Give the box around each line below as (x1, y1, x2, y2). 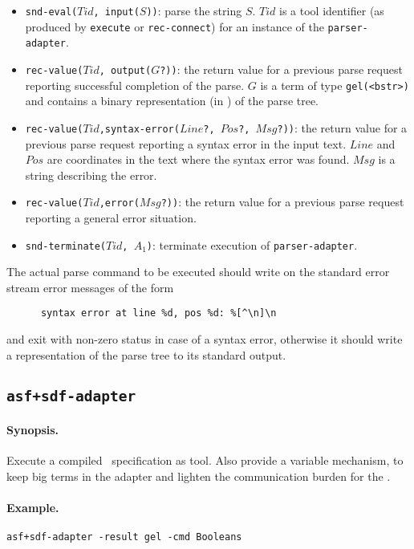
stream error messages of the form (6, 279, 174, 295)
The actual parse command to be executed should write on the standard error (6, 263, 390, 280)
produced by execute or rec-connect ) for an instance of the (25, 18, 324, 35)
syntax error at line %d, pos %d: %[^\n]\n (40, 307, 277, 319)
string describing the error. (25, 166, 157, 183)
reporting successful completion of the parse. (25, 76, 245, 93)
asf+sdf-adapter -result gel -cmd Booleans (6, 531, 242, 543)
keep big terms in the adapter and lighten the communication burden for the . (6, 468, 391, 484)
